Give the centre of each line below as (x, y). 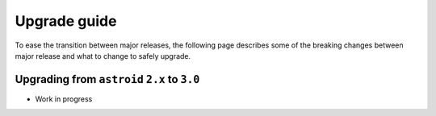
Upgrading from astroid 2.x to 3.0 (107, 79)
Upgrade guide (66, 21)
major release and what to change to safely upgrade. (103, 56)
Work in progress (64, 99)
